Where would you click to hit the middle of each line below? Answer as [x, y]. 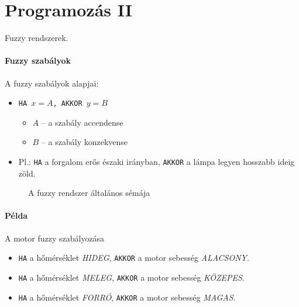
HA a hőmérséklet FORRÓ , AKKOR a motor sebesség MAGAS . [127, 297]
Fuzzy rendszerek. [37, 38]
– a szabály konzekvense [85, 142]
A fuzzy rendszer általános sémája [89, 193]
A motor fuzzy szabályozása [55, 238]
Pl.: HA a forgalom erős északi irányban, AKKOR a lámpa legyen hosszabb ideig [157, 161]
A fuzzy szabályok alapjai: [52, 83]
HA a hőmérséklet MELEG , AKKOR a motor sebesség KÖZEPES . [131, 277]
